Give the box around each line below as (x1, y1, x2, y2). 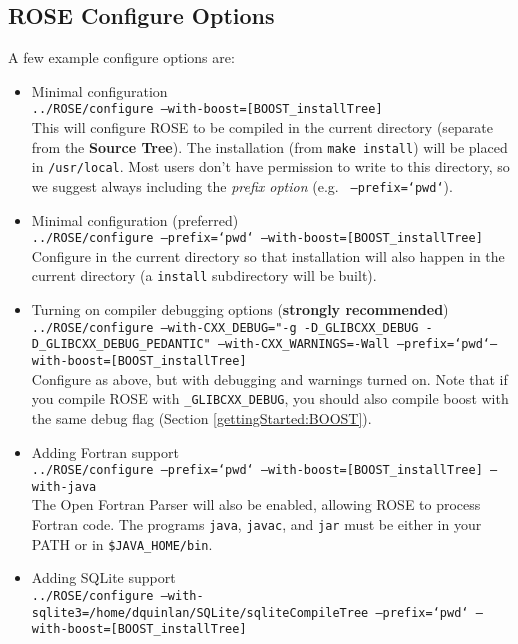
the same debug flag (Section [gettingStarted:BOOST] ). (31, 407, 372, 428)
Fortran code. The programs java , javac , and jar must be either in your (31, 514, 482, 535)
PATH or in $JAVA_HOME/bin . (31, 533, 213, 554)
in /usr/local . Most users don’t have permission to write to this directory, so (31, 156, 510, 177)
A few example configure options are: (8, 47, 235, 68)
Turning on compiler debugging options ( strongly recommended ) (31, 299, 449, 320)
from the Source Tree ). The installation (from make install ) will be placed (31, 136, 508, 157)
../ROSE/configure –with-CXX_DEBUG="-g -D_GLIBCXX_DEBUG (31, 320, 419, 335)
